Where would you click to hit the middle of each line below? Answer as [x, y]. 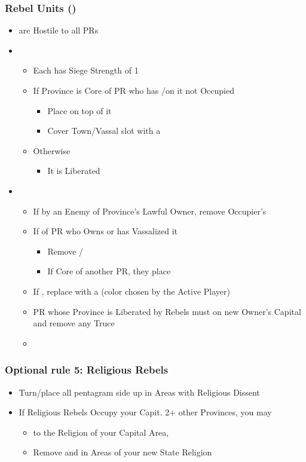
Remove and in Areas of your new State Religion [123, 452]
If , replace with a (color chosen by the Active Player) [131, 291]
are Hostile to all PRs [59, 30]
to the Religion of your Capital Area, [101, 432]
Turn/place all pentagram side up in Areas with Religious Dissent [139, 392]
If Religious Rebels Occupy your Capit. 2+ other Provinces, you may [145, 412]
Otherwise [52, 150]
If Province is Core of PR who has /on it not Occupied [134, 90]
